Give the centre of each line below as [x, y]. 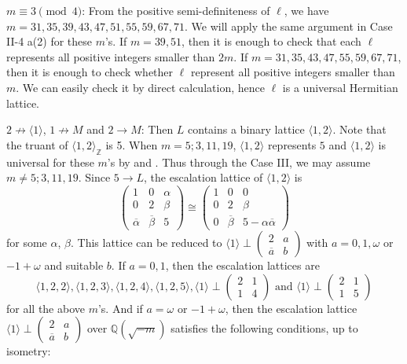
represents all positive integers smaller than [111, 56]
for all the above [46, 308]
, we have [306, 10]
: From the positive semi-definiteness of [176, 10]
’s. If [116, 41]
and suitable [74, 265]
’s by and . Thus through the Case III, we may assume [239, 162]
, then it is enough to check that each [271, 41]
